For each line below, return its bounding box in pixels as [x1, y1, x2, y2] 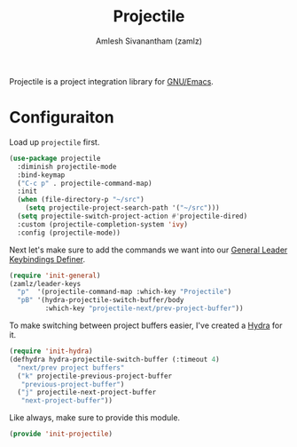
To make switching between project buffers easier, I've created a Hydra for [9, 320, 283, 331]
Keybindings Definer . [9, 253, 86, 264]
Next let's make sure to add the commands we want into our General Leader [9, 244, 288, 255]
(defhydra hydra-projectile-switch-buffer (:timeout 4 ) [9, 355, 220, 363]
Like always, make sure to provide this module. [9, 412, 180, 423]
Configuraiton [9, 108, 114, 128]
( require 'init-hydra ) [9, 347, 93, 355]
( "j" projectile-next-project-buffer [17, 388, 157, 397]
